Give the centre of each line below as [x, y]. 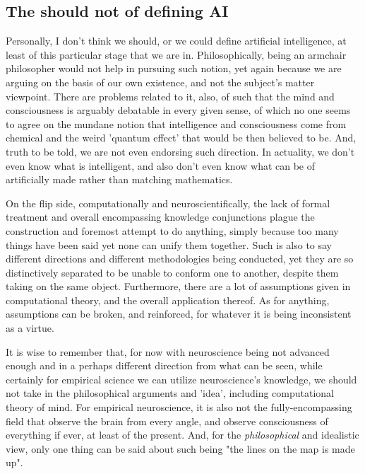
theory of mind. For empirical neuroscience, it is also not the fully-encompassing [179, 407]
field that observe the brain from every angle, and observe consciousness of [167, 421]
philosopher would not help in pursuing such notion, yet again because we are [174, 68]
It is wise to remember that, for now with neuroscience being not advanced [168, 351]
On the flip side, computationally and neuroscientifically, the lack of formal [168, 203]
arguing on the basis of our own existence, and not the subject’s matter [160, 82]
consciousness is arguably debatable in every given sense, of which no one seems [178, 110]
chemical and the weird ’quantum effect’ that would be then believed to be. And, [181, 138]
